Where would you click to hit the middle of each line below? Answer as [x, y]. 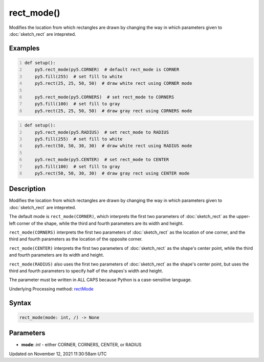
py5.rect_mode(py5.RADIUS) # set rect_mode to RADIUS [102, 132]
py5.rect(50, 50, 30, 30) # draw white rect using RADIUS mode [114, 146]
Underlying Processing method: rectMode [51, 289]
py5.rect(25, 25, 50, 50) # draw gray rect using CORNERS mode [114, 111]
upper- [243, 217]
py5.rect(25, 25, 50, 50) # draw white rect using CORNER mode [114, 84]
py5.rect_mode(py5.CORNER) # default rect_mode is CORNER [107, 70]
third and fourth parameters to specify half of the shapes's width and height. [86, 271]
